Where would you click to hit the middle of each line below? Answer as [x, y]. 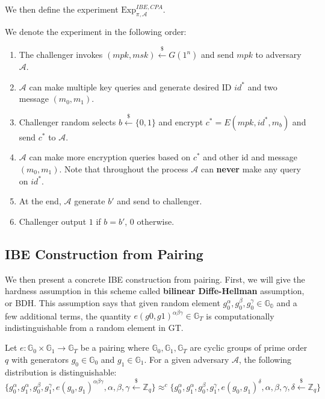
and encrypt [181, 121]
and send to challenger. [159, 201]
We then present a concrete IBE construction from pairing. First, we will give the [155, 279]
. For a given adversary [187, 359]
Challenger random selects [67, 121]
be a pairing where [115, 347]
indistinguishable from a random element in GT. [94, 327]
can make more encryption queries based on [110, 157]
